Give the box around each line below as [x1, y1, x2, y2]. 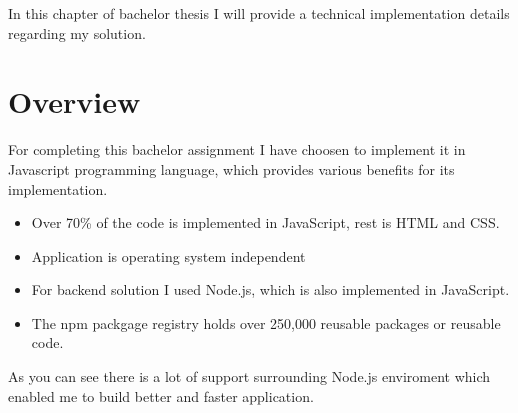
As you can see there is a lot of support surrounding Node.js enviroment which [8, 366, 491, 387]
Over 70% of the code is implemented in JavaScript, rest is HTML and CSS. [31, 212, 500, 233]
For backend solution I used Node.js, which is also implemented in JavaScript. [31, 279, 510, 300]
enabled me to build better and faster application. [8, 385, 314, 406]
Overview [8, 81, 141, 122]
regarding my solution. [8, 22, 146, 43]
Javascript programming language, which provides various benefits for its [8, 158, 455, 179]
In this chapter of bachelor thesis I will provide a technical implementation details [8, 3, 510, 23]
